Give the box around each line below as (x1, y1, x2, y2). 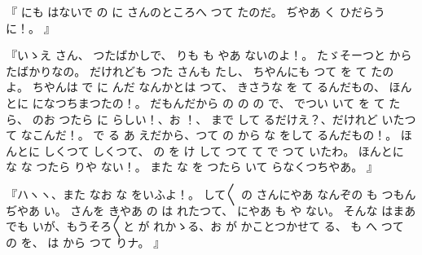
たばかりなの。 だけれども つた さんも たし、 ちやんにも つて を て (6, 62, 367, 79)
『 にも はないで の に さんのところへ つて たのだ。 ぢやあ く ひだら (6, 3, 374, 20)
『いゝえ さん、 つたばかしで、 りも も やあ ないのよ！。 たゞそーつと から (6, 46, 412, 64)
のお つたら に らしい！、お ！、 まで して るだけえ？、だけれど (32, 110, 378, 127)
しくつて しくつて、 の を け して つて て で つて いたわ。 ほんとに (43, 142, 404, 159)
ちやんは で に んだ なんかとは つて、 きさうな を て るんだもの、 (32, 78, 385, 95)
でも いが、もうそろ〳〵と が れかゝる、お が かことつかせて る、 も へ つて (6, 218, 404, 235)
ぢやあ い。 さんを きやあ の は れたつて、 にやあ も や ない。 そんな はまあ (6, 201, 416, 218)
